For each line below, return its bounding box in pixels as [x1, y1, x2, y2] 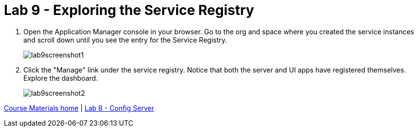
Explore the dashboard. [23, 73, 98, 82]
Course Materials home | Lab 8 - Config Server [4, 103, 154, 112]
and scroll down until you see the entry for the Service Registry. [23, 35, 227, 44]
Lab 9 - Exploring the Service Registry [4, 2, 254, 18]
